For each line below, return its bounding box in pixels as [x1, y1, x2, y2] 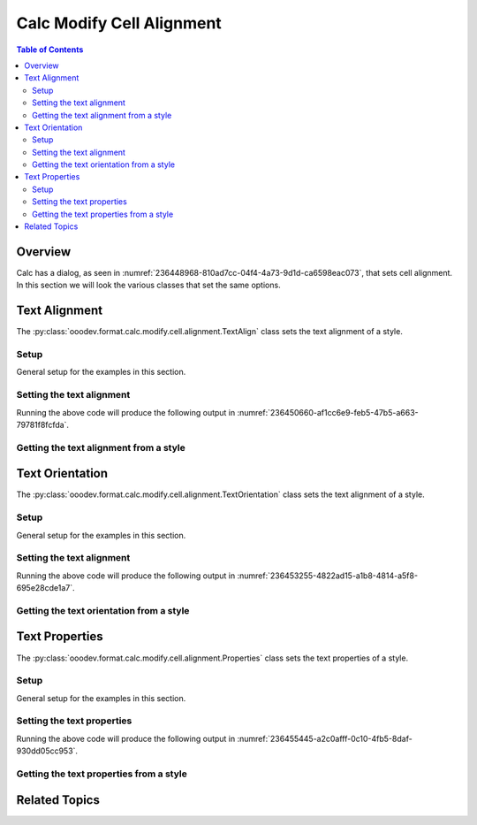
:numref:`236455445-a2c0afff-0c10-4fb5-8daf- [237, 733, 413, 744]
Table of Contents [16, 44, 84, 55]
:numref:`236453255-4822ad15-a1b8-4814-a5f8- [237, 570, 419, 581]
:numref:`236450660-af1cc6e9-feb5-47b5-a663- [237, 407, 419, 417]
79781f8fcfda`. [16, 419, 70, 430]
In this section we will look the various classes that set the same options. [16, 279, 282, 291]
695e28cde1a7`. [16, 583, 75, 593]
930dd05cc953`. [16, 745, 79, 756]
